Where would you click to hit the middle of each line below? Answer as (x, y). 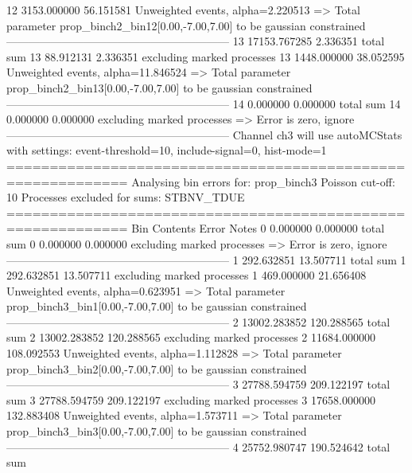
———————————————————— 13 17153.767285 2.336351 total (196, 41)
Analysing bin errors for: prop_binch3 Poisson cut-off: (263, 181)
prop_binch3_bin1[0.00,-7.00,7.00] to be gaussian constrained (157, 306)
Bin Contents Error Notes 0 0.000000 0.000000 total (258, 228)
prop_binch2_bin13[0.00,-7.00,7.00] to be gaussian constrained (159, 87)
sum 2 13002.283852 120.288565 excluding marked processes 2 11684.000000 (191, 337)
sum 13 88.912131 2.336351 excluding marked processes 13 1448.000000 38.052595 (206, 56)
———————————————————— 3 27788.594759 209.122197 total (198, 384)
